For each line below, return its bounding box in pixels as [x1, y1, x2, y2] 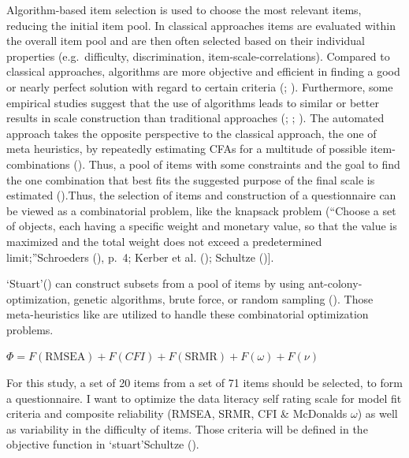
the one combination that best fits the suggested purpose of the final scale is [6, 171, 375, 188]
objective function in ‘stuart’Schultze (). [6, 436, 199, 452]
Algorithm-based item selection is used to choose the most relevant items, [6, 2, 362, 17]
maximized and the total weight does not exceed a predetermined [6, 233, 322, 249]
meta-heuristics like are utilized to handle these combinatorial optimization [6, 306, 369, 322]
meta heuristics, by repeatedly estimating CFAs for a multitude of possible [6, 140, 367, 157]
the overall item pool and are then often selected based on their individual [6, 32, 365, 49]
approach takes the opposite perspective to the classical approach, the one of [6, 125, 377, 141]
